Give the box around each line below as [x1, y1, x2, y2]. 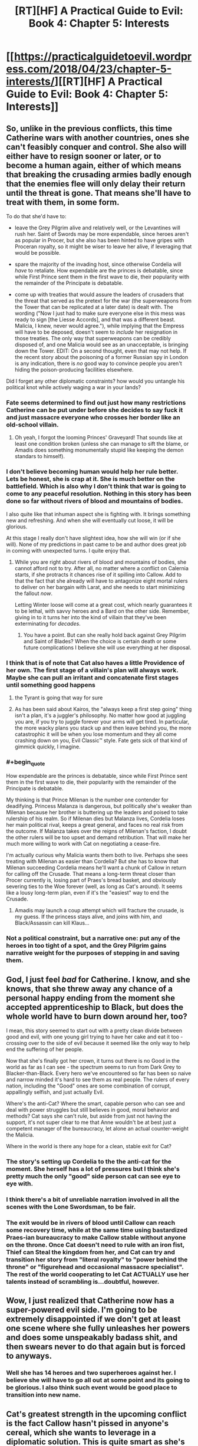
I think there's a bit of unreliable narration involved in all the [6, 1195, 180, 1204]
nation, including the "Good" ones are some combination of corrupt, [6, 1082, 171, 1089]
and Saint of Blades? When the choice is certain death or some [23, 637, 177, 645]
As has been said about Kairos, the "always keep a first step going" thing [14, 705, 192, 712]
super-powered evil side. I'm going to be [6, 1305, 157, 1315]
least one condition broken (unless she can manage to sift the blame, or [14, 441, 189, 448]
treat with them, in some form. [6, 197, 120, 207]
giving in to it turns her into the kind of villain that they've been [14, 613, 167, 620]
